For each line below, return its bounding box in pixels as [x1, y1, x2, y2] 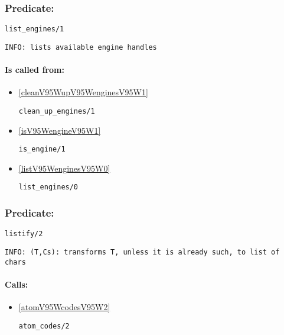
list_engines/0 [18, 183, 79, 192]
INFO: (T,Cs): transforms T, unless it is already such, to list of [5, 247, 280, 256]
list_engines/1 [5, 25, 64, 34]
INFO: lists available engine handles [5, 43, 157, 51]
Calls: [5, 278, 28, 290]
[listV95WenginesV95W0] [18, 162, 110, 174]
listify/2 [5, 230, 43, 239]
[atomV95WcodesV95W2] [18, 301, 110, 313]
